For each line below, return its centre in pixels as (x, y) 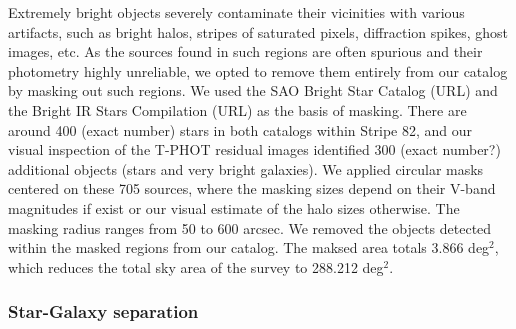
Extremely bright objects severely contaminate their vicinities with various (236, 12)
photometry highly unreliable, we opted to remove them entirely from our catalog (258, 70)
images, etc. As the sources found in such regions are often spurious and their (245, 51)
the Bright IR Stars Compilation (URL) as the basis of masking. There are (237, 109)
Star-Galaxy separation (103, 311)
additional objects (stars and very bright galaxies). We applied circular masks (246, 168)
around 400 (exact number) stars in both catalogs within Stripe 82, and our (240, 129)
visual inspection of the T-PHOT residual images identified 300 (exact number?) (254, 149)
